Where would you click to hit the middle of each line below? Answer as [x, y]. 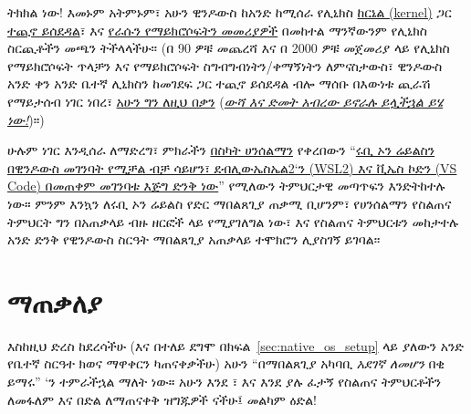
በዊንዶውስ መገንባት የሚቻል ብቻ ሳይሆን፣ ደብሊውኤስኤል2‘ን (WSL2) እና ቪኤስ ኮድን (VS [232, 167]
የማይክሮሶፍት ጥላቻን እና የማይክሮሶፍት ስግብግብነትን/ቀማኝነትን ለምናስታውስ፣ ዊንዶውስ [225, 65]
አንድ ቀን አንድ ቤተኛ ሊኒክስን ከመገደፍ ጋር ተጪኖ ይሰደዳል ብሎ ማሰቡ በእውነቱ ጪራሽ [219, 83]
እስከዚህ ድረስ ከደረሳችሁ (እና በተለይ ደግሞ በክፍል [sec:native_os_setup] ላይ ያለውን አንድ [235, 345]
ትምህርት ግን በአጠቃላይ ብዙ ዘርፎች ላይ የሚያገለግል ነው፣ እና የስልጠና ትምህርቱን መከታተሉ [233, 221]
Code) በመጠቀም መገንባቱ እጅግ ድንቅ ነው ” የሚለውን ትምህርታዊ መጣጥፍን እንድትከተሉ [226, 186]
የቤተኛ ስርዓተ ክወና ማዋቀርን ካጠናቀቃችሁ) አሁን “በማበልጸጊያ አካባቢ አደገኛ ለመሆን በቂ [226, 363]
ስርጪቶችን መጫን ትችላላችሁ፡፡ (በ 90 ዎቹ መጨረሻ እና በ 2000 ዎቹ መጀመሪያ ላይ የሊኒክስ [229, 48]
